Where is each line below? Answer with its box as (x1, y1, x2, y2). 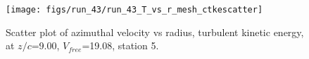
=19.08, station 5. (82, 38, 159, 53)
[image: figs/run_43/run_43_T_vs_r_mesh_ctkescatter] (6, 5, 263, 15)
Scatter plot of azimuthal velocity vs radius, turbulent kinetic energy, (6, 24, 304, 39)
